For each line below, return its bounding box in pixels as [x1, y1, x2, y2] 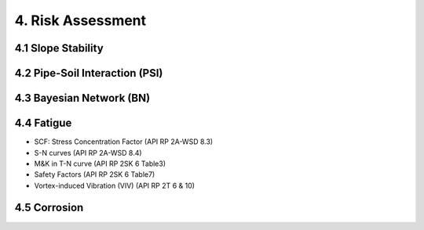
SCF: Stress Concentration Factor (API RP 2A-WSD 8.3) [34, 137, 214, 146]
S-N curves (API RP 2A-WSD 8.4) [34, 148, 142, 157]
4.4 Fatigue [14, 117, 72, 130]
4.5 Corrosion [14, 201, 84, 214]
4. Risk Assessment [14, 12, 147, 29]
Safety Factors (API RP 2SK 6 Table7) [34, 170, 155, 179]
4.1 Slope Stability [14, 41, 104, 55]
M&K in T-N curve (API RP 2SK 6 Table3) [34, 159, 166, 168]
